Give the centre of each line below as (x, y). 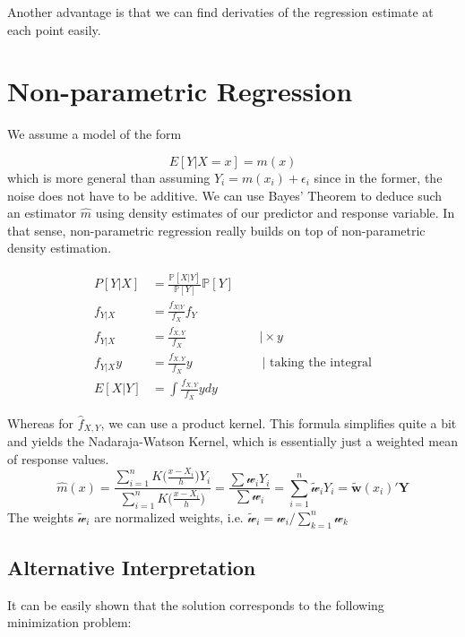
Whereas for (41, 422)
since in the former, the (378, 177)
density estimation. (60, 248)
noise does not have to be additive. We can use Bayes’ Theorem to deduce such (225, 195)
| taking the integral (317, 363)
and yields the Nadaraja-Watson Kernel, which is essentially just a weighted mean (232, 441)
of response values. (58, 458)
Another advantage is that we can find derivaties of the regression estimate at (220, 12)
